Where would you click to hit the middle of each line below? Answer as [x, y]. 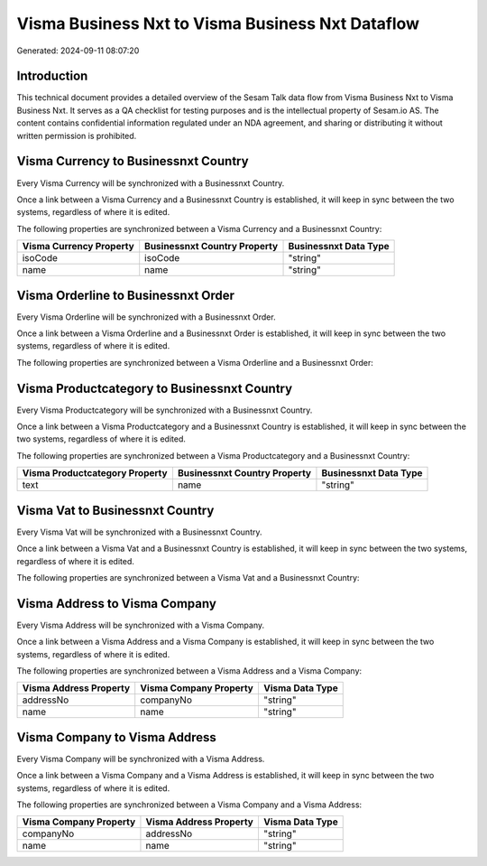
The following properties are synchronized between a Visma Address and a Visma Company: [189, 671]
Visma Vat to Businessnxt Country [115, 510]
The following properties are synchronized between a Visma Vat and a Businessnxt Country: [188, 577]
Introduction [52, 76]
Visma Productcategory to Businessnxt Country [155, 388]
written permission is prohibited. [77, 135]
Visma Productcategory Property [95, 473]
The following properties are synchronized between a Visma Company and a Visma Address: [189, 805]
